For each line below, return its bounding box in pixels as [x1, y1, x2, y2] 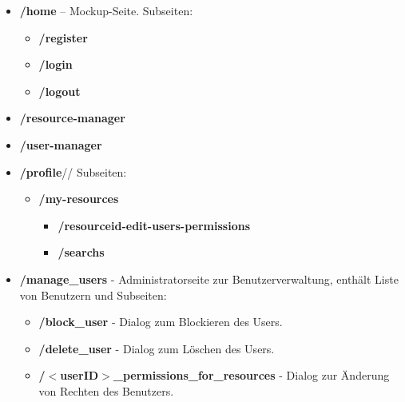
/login [38, 56, 73, 73]
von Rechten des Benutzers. [38, 382, 174, 399]
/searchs [58, 244, 105, 261]
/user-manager [19, 136, 102, 153]
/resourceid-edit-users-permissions [58, 217, 251, 233]
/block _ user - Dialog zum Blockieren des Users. [38, 313, 283, 330]
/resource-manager [19, 109, 125, 126]
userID [60, 367, 99, 384]
